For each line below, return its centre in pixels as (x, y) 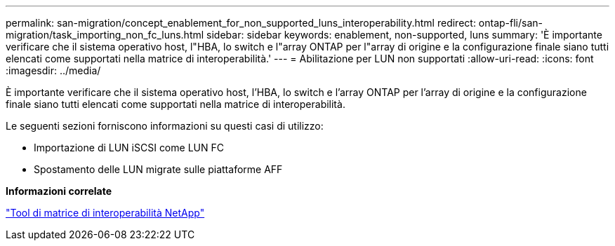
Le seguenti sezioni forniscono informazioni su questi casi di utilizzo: (165, 126)
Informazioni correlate (59, 191)
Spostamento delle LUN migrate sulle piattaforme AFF (158, 169)
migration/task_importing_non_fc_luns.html (105, 35)
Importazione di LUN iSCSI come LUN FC (129, 148)
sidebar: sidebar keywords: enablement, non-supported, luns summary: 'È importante (404, 35)
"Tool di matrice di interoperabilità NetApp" (105, 213)
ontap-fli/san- (511, 23)
